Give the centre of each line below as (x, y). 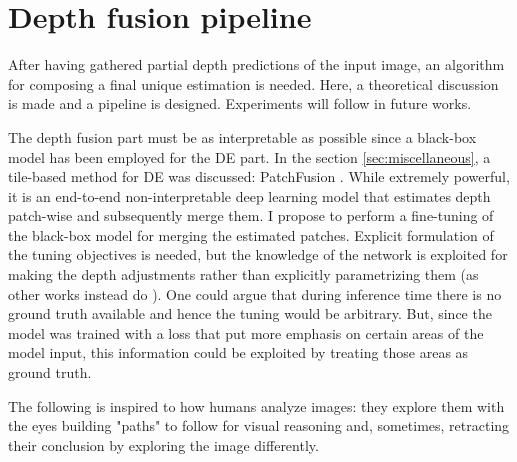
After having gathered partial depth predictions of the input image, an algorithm (256, 64)
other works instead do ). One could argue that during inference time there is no (255, 293)
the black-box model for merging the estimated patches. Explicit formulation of (251, 234)
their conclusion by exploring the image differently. (163, 444)
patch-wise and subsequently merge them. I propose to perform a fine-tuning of (251, 215)
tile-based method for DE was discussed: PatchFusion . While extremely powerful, (259, 176)
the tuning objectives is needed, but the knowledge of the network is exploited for (258, 254)
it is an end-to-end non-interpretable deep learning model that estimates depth (249, 195)
